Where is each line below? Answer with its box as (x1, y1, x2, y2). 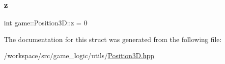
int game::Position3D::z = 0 (4, 18, 87, 28)
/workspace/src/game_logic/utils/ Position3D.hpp (4, 50, 155, 61)
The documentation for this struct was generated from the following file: (4, 34, 222, 44)
